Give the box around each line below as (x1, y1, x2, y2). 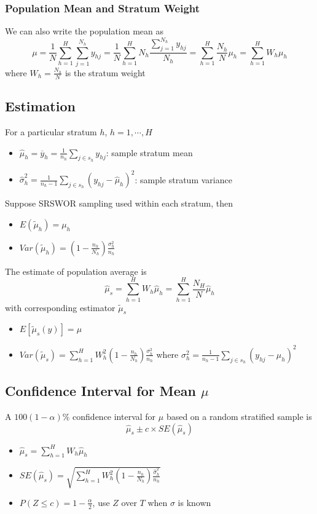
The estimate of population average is (5, 264, 147, 277)
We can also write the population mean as (5, 25, 164, 38)
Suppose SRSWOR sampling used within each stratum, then (5, 197, 233, 210)
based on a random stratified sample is (166, 410, 312, 423)
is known (178, 496, 211, 508)
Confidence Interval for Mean (5, 381, 196, 400)
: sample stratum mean (106, 146, 193, 159)
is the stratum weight (65, 66, 146, 79)
